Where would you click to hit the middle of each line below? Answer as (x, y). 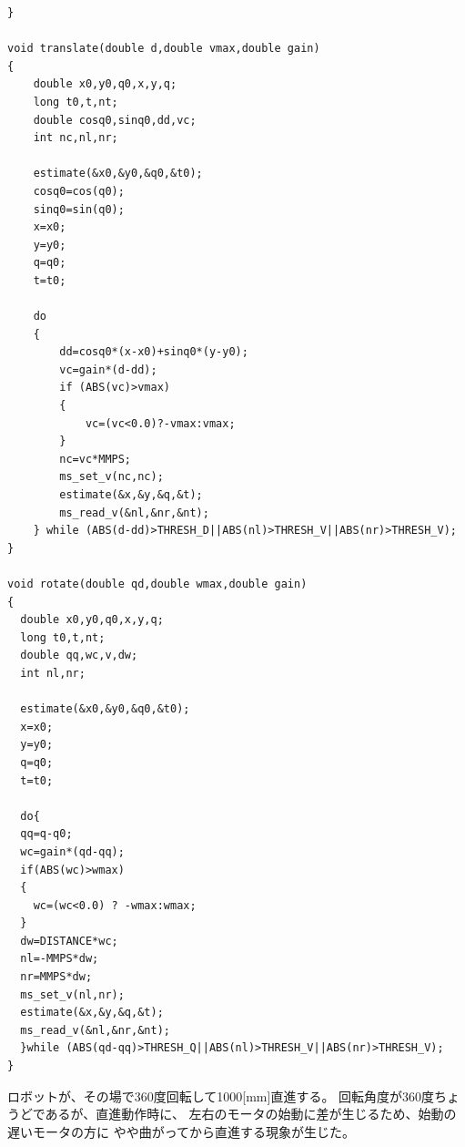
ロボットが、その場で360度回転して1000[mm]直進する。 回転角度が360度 (221, 1096)
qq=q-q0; (46, 834)
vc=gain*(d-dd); (108, 369)
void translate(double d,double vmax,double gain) (164, 49)
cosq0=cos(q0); (79, 191)
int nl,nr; (53, 673)
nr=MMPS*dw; (56, 977)
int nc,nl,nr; (76, 138)
